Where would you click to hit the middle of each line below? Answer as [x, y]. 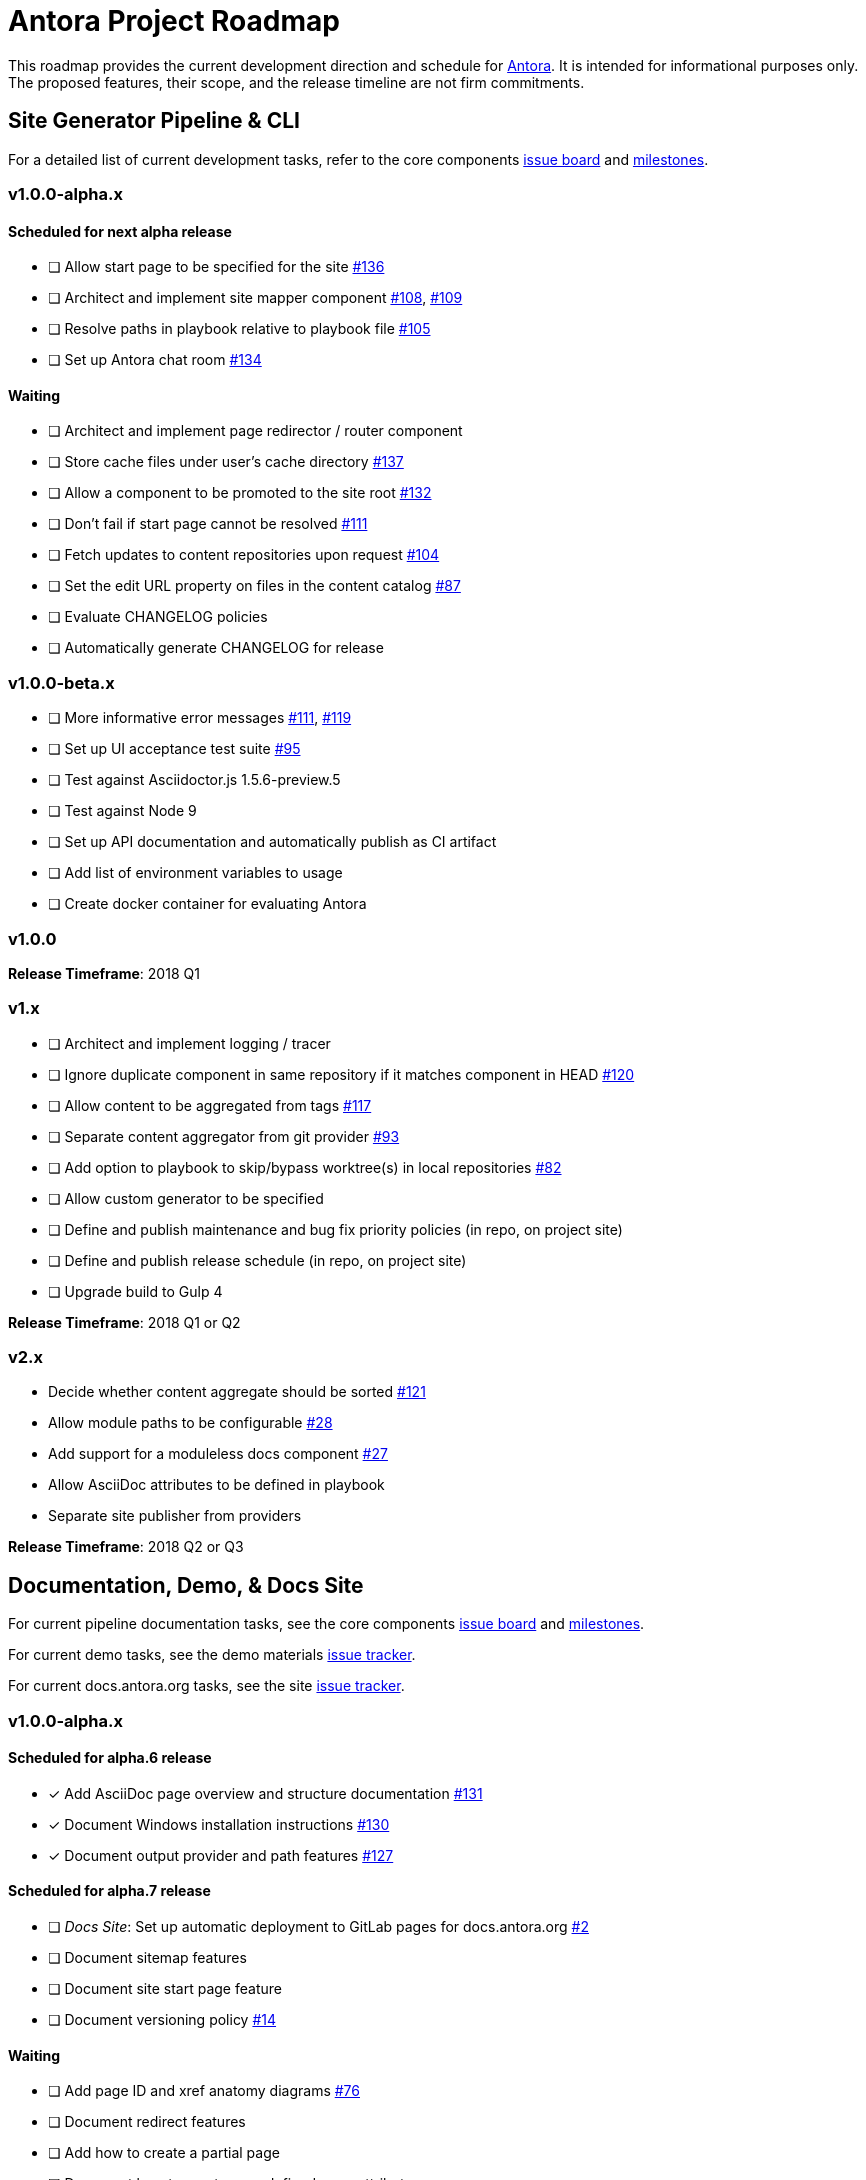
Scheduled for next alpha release [120, 231]
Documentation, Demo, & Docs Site [186, 1585]
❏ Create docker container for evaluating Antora [207, 904]
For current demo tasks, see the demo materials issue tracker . [212, 1655]
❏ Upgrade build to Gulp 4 [135, 1291]
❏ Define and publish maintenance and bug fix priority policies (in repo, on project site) [335, 1229]
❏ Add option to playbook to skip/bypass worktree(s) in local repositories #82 [305, 1167]
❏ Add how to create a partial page [164, 2153]
